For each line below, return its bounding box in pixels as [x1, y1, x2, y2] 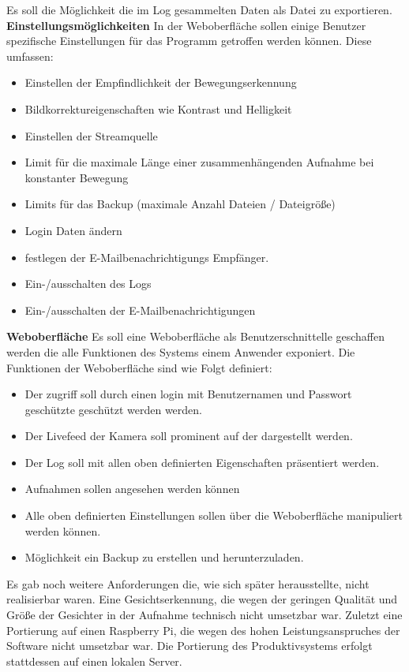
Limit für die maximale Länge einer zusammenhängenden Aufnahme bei [24, 154, 374, 170]
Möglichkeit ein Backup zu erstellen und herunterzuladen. [24, 549, 304, 566]
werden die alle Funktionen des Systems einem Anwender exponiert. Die [6, 343, 355, 360]
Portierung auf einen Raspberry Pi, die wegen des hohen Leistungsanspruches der [6, 622, 400, 638]
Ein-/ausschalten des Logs [24, 275, 152, 292]
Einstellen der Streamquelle [24, 127, 158, 144]
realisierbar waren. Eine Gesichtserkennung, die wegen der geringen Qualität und [6, 591, 398, 607]
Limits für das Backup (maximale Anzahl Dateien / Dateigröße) [24, 196, 336, 212]
